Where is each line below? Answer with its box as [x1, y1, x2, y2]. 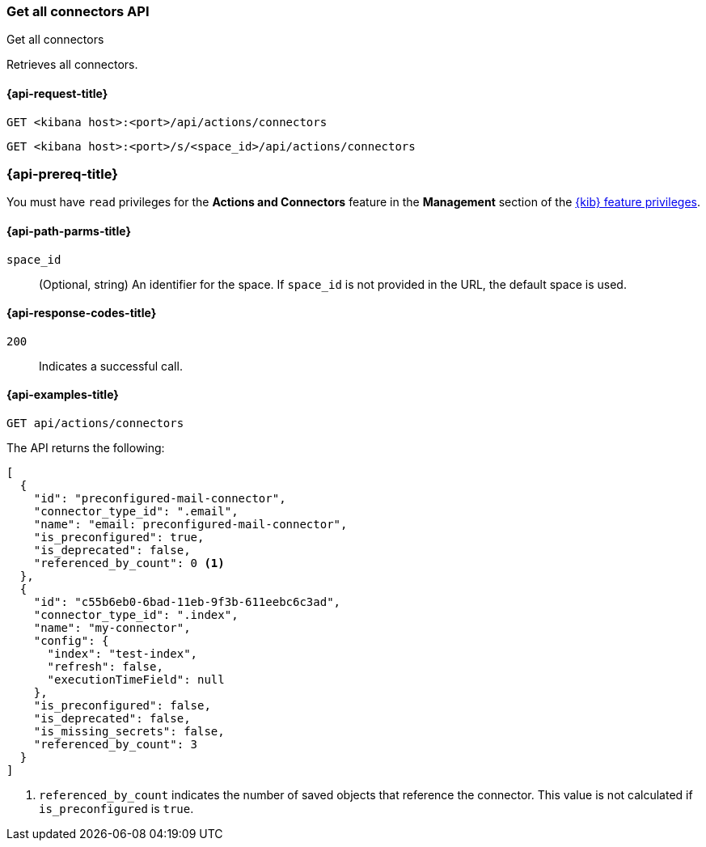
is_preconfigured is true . [39, 802, 194, 815]
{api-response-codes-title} [6, 306, 157, 320]
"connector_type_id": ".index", [33, 608, 239, 621]
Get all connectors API [6, 3, 150, 19]
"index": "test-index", [47, 647, 198, 660]
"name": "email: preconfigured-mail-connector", [33, 518, 348, 531]
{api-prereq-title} [6, 165, 118, 182]
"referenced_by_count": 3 [33, 738, 198, 751]
